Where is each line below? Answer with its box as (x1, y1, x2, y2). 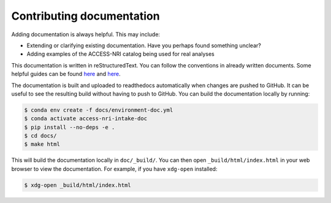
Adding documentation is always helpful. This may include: (11, 31, 161, 38)
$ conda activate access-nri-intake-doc (24, 115, 147, 122)
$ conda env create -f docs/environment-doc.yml (24, 106, 173, 113)
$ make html (24, 141, 61, 148)
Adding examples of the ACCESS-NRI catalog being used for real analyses (26, 50, 215, 58)
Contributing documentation (11, 9, 160, 23)
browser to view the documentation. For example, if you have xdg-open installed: (11, 165, 218, 172)
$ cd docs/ (24, 132, 57, 139)
